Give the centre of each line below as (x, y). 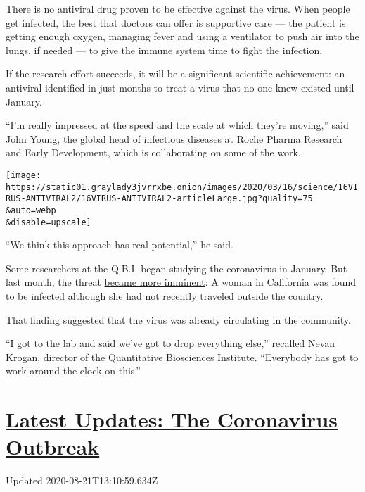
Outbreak (53, 447)
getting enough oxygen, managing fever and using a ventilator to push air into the (182, 36)
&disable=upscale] (49, 222)
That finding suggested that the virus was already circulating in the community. (178, 319)
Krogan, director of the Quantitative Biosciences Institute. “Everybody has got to (182, 357)
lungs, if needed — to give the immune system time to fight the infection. (164, 50)
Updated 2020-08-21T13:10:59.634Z (82, 480)
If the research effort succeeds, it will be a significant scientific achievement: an (175, 74)
